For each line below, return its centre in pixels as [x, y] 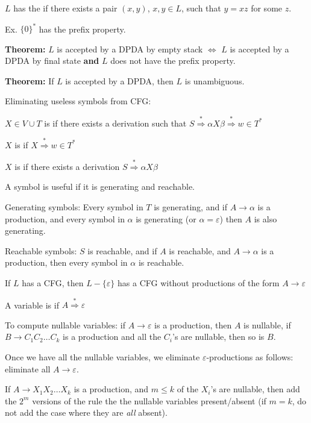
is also [265, 218]
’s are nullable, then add [255, 389]
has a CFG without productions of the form [199, 283]
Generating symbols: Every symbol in [74, 207]
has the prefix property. [82, 29]
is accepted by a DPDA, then [119, 80]
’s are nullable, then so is [218, 337]
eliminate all [28, 368]
